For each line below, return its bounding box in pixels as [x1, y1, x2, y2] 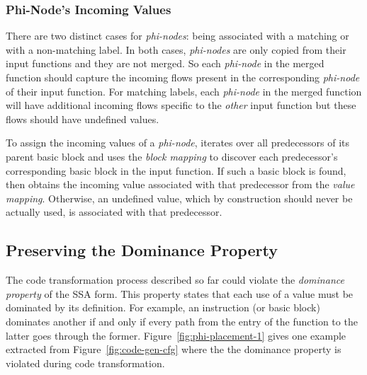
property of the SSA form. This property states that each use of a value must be [6, 286, 354, 301]
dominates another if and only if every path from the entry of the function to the [6, 313, 358, 328]
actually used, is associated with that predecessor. [6, 204, 222, 219]
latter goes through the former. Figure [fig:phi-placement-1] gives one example [6, 328, 346, 342]
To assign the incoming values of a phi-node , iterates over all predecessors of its [6, 135, 350, 150]
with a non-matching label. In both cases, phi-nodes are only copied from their [6, 42, 346, 57]
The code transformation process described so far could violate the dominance [6, 272, 344, 287]
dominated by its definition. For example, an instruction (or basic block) [6, 300, 320, 315]
